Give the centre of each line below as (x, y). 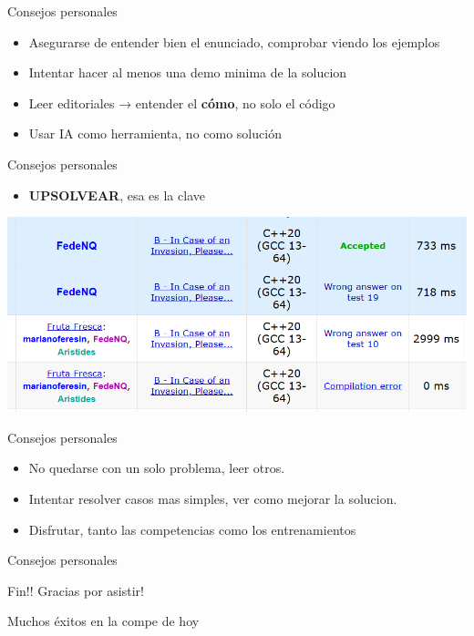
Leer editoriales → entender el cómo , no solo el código (182, 103)
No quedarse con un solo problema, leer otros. (157, 468)
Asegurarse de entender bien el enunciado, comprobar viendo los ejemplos (234, 41)
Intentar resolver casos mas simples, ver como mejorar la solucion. (213, 498)
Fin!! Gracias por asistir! (76, 590)
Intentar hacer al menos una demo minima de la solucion (188, 72)
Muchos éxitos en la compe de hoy (103, 621)
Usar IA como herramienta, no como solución (155, 133)
